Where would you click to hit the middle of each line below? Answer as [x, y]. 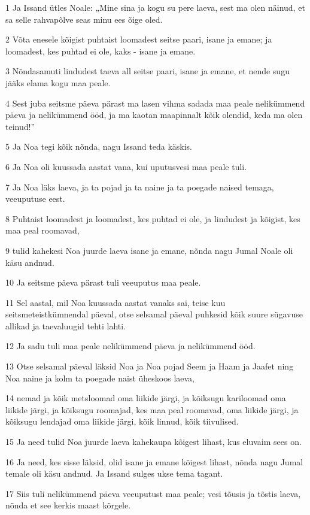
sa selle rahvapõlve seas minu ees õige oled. [84, 19]
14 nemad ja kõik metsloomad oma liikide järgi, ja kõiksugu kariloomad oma [146, 398]
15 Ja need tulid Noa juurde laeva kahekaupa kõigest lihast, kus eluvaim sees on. [154, 442]
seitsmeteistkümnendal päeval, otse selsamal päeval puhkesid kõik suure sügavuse [154, 314]
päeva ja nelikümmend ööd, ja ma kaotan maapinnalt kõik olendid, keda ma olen [154, 115]
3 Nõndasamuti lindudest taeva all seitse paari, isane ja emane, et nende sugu [148, 71]
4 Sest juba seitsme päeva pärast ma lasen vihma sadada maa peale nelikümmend [155, 103]
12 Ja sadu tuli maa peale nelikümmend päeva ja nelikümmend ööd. [130, 346]
